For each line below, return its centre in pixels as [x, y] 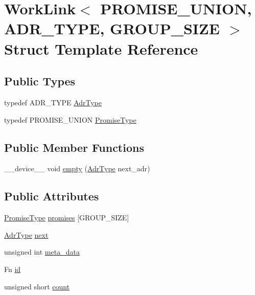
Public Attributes [52, 196]
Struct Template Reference [101, 48]
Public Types [40, 81]
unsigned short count [37, 286]
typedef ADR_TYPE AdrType [53, 102]
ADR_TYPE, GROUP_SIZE [112, 28]
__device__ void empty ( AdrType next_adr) [77, 168]
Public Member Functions [74, 147]
